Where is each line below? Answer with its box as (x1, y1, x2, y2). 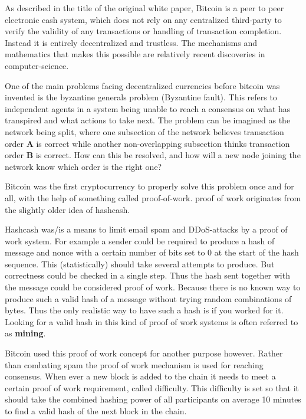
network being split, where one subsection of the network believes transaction (5, 125, 284, 138)
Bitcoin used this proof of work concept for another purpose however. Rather (5, 347, 283, 359)
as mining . (5, 327, 46, 339)
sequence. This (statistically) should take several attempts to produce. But (5, 257, 275, 270)
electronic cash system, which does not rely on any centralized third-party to (5, 13, 282, 25)
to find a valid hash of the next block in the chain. (5, 405, 187, 417)
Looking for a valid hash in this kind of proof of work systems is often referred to (5, 315, 298, 328)
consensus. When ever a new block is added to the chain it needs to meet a (5, 370, 276, 382)
